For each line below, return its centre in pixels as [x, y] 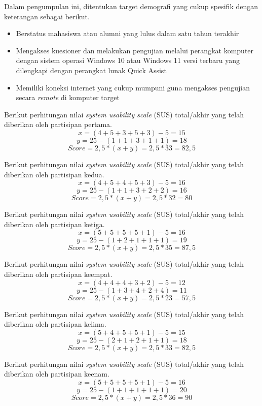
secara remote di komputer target [68, 97]
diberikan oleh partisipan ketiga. [54, 224]
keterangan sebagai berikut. [47, 16]
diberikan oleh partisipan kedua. [54, 174]
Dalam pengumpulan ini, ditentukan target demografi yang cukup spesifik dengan [131, 6]
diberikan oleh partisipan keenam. [57, 374]
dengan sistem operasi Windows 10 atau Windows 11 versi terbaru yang [128, 60]
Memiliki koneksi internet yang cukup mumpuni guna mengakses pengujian [133, 87]
